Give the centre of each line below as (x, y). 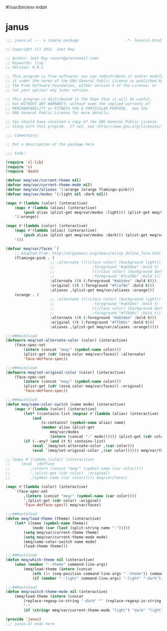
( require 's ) (19, 167)
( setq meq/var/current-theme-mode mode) (66, 537)
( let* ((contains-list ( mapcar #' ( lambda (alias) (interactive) (91, 414)
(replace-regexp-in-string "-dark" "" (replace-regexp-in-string (92, 601)
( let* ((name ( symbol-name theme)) (51, 524)
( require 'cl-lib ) (25, 162)
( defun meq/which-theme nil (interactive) (50, 560)
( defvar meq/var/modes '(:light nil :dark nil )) (57, 194)
